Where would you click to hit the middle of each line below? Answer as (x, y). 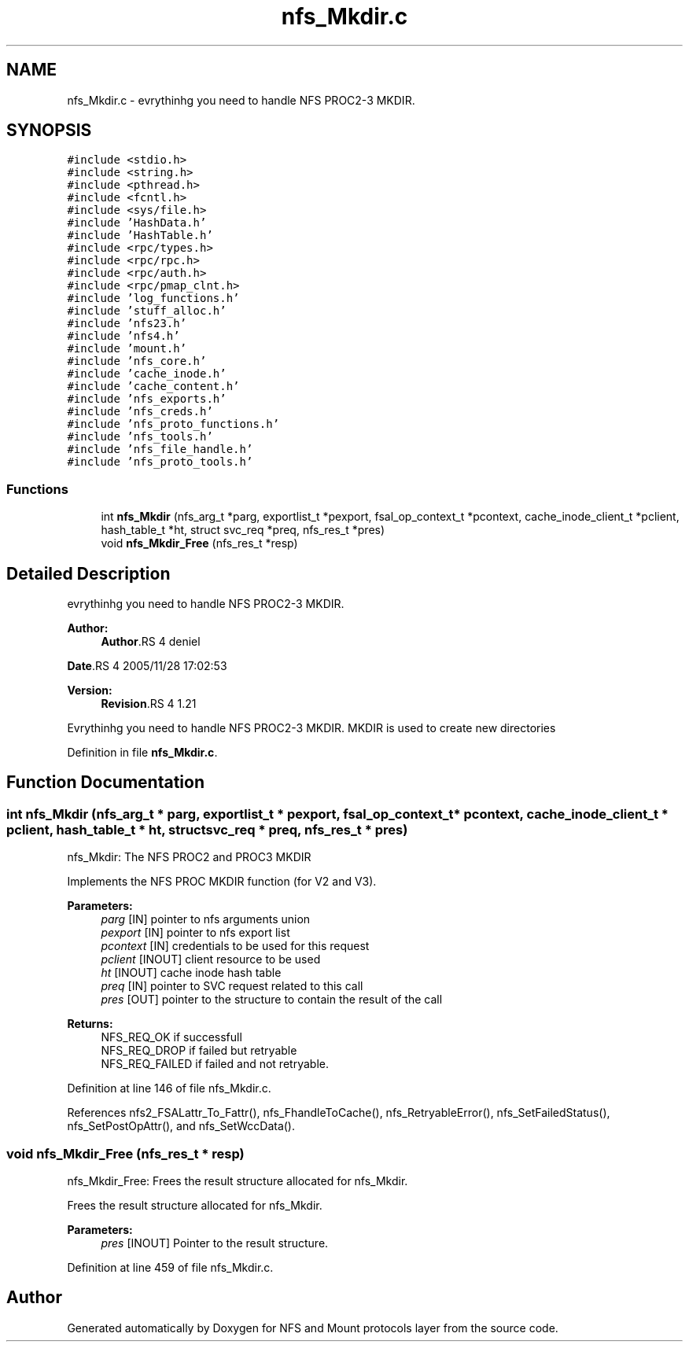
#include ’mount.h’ (127, 349)
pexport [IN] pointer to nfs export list (195, 933)
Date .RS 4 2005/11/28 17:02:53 (147, 666)
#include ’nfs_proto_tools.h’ (160, 462)
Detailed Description (88, 573)
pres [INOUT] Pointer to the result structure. (215, 1243)
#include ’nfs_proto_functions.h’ (173, 424)
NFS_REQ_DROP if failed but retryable (199, 1051)
